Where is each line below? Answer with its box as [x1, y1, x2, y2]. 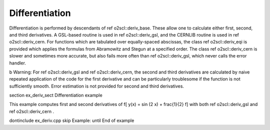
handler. [9, 60, 26, 66]
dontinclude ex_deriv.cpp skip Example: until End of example [9, 117, 134, 123]
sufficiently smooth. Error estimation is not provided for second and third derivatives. [9, 83, 184, 89]
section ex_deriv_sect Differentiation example [9, 92, 102, 98]
